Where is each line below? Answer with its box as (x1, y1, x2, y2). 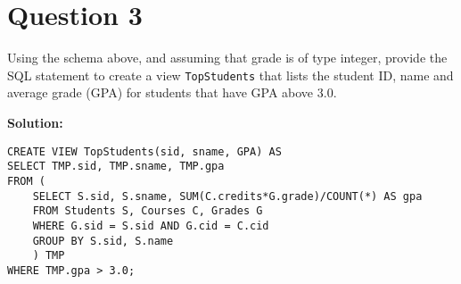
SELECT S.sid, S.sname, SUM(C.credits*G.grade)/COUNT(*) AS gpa (32, 189, 423, 203)
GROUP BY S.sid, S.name (32, 234, 174, 247)
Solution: (7, 113, 63, 131)
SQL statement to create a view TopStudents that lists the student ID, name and (7, 65, 454, 84)
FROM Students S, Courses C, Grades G (32, 205, 263, 218)
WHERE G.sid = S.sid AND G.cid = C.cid (32, 219, 269, 232)
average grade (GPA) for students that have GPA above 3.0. (7, 83, 337, 102)
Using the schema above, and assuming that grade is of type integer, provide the (7, 48, 448, 67)
